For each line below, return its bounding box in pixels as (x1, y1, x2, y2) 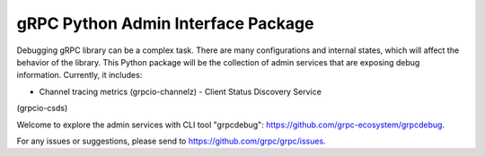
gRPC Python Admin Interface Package (16, 13, 314, 33)
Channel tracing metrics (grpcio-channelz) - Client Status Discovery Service (39, 86, 322, 97)
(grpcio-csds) (16, 103, 68, 114)
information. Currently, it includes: (16, 70, 143, 81)
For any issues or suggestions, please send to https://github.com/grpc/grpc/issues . (16, 135, 327, 146)
